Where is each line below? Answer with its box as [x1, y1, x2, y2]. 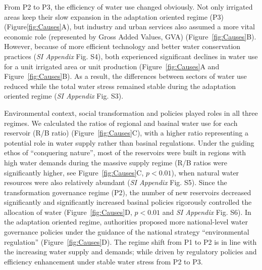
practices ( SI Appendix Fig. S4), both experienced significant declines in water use [4, 51, 258, 61]
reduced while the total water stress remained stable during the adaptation [4, 80, 236, 91]
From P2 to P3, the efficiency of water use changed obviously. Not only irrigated [4, 2, 253, 12]
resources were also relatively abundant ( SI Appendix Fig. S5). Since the [4, 177, 227, 188]
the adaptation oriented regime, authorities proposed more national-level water [4, 216, 248, 227]
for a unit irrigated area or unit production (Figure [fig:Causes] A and [4, 61, 220, 71]
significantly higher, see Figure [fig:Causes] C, [4, 167, 144, 177]
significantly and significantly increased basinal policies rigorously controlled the [4, 197, 252, 207]
